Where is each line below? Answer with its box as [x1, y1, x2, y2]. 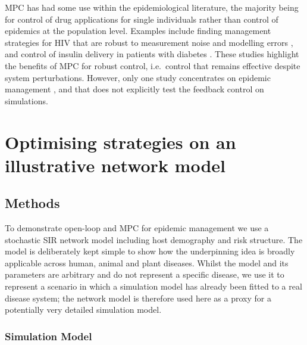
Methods [5, 194, 60, 212]
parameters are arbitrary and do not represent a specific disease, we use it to [5, 268, 284, 281]
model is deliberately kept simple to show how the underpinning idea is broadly [5, 245, 295, 257]
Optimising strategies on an [5, 129, 236, 154]
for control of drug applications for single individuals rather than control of [5, 13, 278, 25]
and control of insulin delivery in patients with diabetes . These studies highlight [5, 48, 299, 60]
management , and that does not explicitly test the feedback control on [5, 83, 264, 95]
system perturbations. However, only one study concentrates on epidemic [5, 71, 271, 83]
